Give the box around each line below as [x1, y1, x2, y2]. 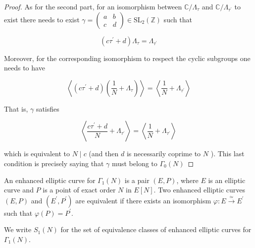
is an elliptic [208, 175, 246, 185]
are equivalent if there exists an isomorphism [75, 195, 211, 205]
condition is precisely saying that [4, 158, 104, 168]
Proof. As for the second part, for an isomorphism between [4, 1, 182, 11]
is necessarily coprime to [126, 148, 201, 159]
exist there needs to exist [4, 14, 80, 24]
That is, [4, 103, 28, 114]
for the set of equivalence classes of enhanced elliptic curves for [60, 224, 252, 235]
